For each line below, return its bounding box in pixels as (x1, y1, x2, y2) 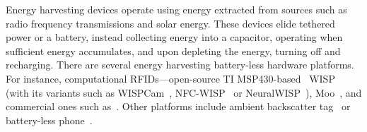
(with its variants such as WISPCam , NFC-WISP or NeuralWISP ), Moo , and (6, 85, 362, 100)
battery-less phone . (6, 112, 93, 127)
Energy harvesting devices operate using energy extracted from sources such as (6, 2, 347, 16)
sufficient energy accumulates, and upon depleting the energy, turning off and (6, 43, 341, 58)
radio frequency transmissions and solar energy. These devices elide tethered (6, 16, 335, 30)
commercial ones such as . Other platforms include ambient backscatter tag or (6, 99, 351, 114)
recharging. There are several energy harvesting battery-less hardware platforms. (6, 57, 354, 72)
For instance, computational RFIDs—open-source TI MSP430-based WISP (6, 71, 335, 85)
